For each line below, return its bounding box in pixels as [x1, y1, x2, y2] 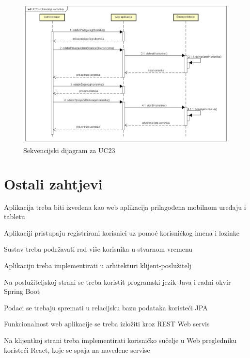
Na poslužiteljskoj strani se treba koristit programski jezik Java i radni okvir [4, 276, 231, 287]
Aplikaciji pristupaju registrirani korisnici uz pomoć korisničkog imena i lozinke [4, 227, 239, 238]
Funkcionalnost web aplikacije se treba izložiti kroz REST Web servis [4, 319, 210, 329]
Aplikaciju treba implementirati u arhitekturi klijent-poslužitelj [4, 260, 191, 271]
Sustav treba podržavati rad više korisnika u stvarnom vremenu [4, 244, 193, 254]
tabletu [4, 211, 25, 222]
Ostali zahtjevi [4, 173, 103, 193]
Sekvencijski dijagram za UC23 [23, 145, 115, 155]
